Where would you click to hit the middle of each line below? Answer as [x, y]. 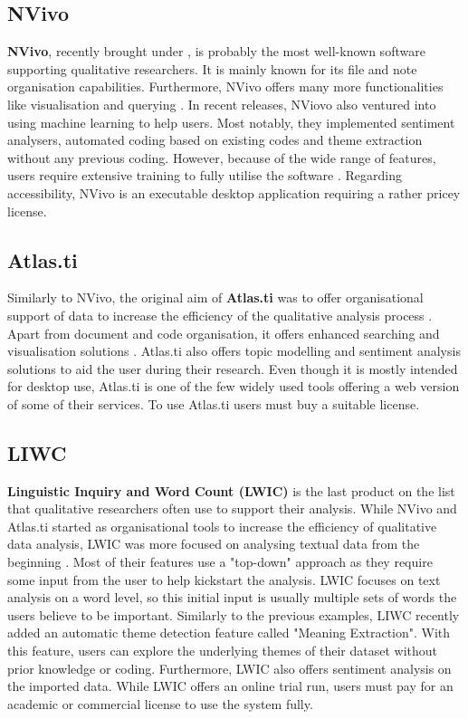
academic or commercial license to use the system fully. [160, 703]
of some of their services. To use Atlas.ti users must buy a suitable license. [214, 403]
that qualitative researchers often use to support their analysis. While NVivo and [232, 508]
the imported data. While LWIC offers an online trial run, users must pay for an [230, 686]
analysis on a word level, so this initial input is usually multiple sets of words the [232, 597]
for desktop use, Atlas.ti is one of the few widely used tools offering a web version [234, 386]
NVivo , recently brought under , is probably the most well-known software [216, 51]
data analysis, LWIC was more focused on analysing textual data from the [214, 544]
